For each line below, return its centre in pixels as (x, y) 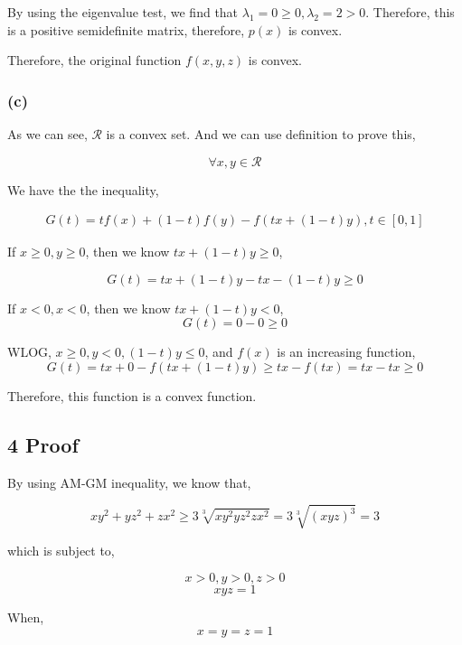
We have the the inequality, (83, 189)
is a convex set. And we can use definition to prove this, (261, 134)
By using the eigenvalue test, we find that (123, 12)
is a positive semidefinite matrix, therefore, (126, 29)
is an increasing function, (346, 352)
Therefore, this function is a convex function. (132, 396)
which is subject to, (61, 550)
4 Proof (43, 444)
